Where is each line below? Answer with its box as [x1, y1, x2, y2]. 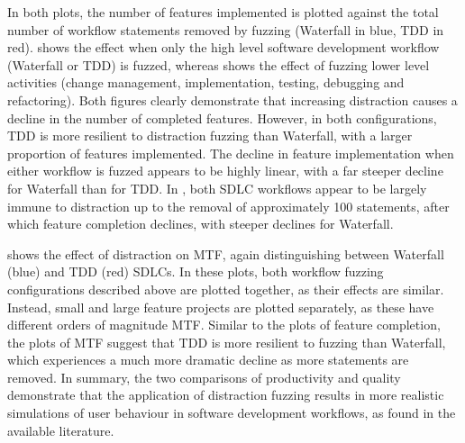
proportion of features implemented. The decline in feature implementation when [7, 143, 454, 162]
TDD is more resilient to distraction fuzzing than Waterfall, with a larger [7, 126, 413, 145]
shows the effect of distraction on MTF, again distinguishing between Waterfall [7, 244, 444, 263]
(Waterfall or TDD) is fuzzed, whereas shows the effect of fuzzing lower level [7, 55, 430, 74]
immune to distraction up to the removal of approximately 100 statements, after [7, 196, 450, 215]
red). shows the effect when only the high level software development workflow [7, 38, 440, 57]
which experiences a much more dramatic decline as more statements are [7, 350, 409, 369]
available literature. [7, 420, 114, 439]
